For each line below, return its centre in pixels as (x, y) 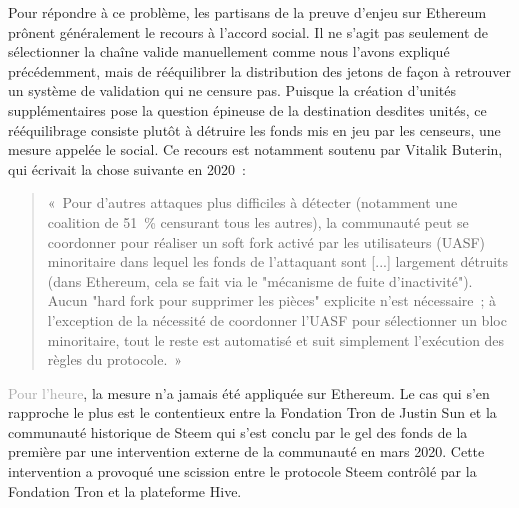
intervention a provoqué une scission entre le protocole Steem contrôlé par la (242, 471)
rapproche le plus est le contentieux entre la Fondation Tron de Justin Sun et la (252, 412)
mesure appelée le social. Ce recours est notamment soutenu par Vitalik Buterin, (255, 149)
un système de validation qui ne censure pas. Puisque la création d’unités (232, 90)
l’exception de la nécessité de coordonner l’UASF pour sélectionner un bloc (277, 319)
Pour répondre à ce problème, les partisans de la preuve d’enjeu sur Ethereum (247, 12)
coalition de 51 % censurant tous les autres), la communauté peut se (258, 221)
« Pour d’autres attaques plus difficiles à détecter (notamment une (252, 202)
